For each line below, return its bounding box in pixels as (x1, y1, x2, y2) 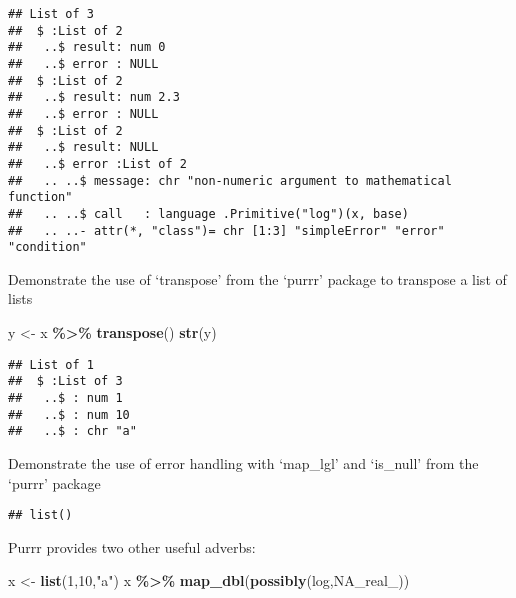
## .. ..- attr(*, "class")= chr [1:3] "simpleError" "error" (8, 223, 445, 238)
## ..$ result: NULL (8, 140, 159, 155)
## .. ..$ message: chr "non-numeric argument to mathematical (8, 173, 452, 188)
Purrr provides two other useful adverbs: (8, 536, 256, 557)
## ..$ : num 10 (8, 407, 130, 422)
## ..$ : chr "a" (8, 424, 137, 439)
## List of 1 (8, 357, 94, 372)
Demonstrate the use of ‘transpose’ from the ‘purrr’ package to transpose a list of (8, 268, 507, 289)
